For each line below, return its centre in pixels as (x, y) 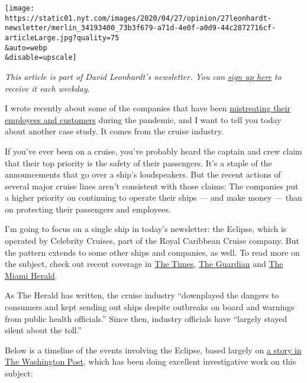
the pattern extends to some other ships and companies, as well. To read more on (152, 252)
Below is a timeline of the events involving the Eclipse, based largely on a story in (153, 350)
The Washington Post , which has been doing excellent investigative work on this (151, 361)
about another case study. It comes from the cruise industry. (114, 131)
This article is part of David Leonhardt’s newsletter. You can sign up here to (143, 76)
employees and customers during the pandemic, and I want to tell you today (143, 119)
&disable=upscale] (41, 58)
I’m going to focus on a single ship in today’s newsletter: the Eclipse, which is (146, 229)
